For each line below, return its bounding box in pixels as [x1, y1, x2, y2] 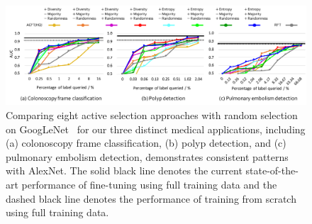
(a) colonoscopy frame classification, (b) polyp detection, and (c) [6, 135, 286, 150]
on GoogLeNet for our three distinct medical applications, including [6, 121, 306, 136]
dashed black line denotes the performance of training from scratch [6, 191, 296, 206]
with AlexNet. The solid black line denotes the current [6, 163, 243, 178]
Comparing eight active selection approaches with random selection [6, 107, 298, 122]
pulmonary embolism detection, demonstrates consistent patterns [6, 149, 289, 164]
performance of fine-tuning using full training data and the [21, 177, 277, 191]
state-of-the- [245, 163, 299, 178]
